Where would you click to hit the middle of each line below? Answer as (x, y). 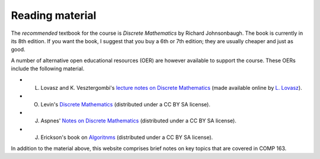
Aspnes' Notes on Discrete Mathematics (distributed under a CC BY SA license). (138, 121)
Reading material (54, 15)
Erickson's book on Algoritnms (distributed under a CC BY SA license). (127, 137)
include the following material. (48, 69)
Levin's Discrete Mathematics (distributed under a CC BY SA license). (125, 104)
